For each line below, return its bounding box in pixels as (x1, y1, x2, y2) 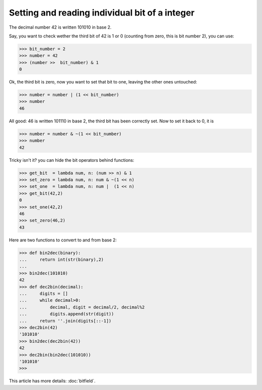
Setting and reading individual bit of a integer (9, 7, 195, 18)
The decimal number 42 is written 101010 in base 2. (9, 24, 112, 30)
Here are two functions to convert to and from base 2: (9, 237, 117, 243)
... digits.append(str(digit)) (19, 311, 114, 317)
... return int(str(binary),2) (19, 257, 104, 262)
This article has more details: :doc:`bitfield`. (9, 378, 96, 384)
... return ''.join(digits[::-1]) (19, 318, 112, 323)
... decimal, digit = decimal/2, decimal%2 (19, 304, 145, 310)
